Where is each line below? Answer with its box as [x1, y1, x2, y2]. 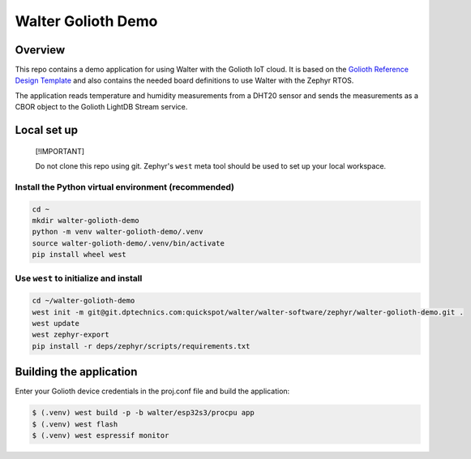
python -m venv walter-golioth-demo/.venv [32, 227, 203, 237]
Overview [15, 43, 66, 57]
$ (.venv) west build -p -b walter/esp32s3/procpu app [32, 408, 255, 418]
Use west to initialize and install [15, 272, 143, 284]
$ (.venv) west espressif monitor [32, 431, 169, 440]
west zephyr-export [32, 330, 109, 340]
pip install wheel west [32, 250, 127, 260]
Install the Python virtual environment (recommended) [15, 181, 235, 192]
